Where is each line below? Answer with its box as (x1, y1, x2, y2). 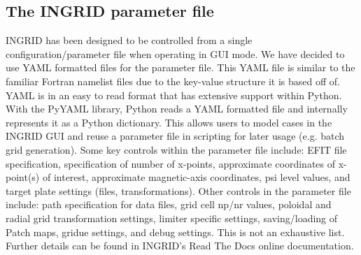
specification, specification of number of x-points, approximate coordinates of (6, 156, 336, 170)
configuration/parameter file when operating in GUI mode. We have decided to (6, 46, 345, 61)
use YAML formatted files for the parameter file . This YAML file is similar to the (6, 60, 355, 75)
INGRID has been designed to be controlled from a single (6, 33, 253, 48)
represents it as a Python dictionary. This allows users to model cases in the (6, 115, 332, 129)
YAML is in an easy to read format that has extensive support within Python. (6, 87, 342, 102)
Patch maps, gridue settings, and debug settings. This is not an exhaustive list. (6, 224, 345, 239)
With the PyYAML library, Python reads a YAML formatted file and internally (6, 101, 348, 116)
